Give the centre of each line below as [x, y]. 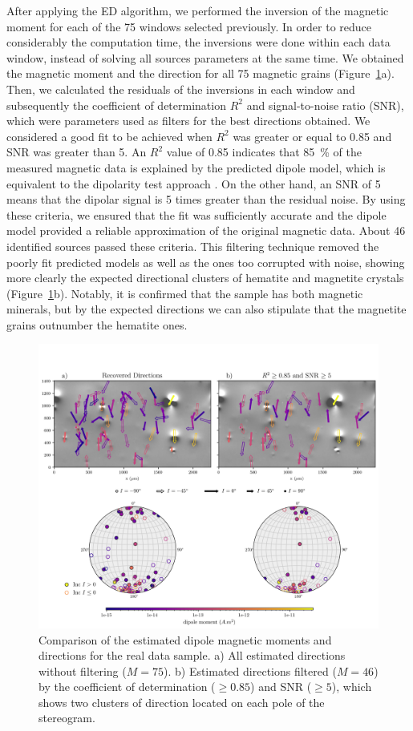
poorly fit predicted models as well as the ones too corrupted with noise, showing [206, 262]
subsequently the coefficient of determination [116, 105]
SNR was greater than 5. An [77, 152]
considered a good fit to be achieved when [109, 136]
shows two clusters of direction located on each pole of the [182, 702]
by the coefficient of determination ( [127, 687]
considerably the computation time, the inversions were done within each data [198, 42]
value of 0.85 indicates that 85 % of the [264, 152]
